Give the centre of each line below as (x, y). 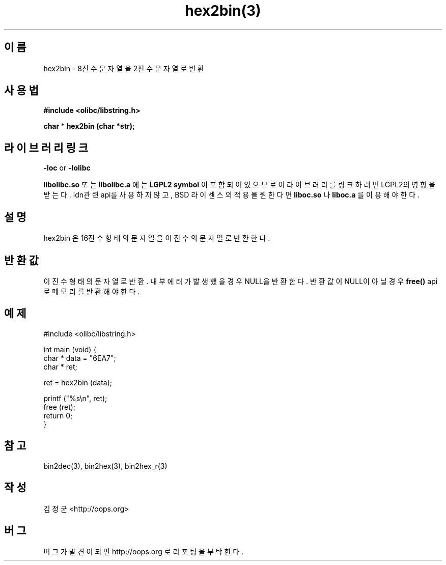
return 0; (58, 415)
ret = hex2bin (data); (78, 382)
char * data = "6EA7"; (80, 358)
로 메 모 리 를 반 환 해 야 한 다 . (92, 291)
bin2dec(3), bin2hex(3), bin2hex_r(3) (105, 466)
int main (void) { (70, 349)
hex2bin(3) (223, 11)
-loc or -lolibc (67, 168)
